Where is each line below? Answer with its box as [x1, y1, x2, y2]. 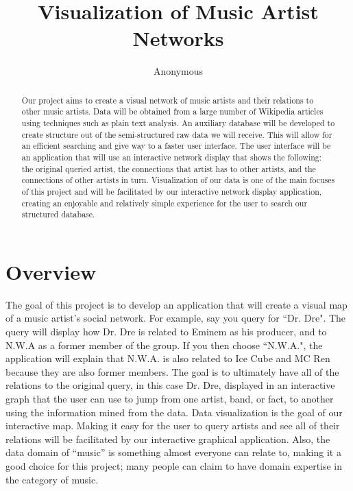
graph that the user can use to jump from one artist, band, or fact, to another [5, 392, 334, 406]
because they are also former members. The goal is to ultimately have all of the [5, 364, 339, 379]
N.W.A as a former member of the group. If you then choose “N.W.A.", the [5, 337, 323, 352]
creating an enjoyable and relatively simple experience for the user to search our [21, 197, 308, 208]
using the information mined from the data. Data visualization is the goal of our [5, 405, 343, 419]
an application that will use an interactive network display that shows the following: [21, 151, 322, 163]
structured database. [21, 208, 95, 220]
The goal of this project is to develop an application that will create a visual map [5, 297, 348, 311]
